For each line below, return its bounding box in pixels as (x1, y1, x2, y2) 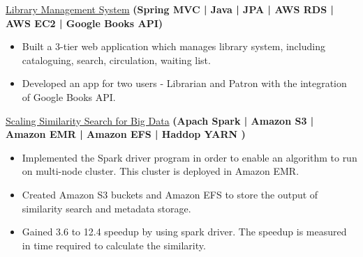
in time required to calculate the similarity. (22, 237, 206, 252)
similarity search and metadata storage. (22, 201, 191, 215)
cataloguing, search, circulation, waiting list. (22, 52, 211, 67)
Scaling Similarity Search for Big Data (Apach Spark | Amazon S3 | (6, 113, 314, 127)
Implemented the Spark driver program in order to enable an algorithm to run (22, 150, 357, 164)
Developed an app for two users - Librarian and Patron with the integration (22, 76, 347, 91)
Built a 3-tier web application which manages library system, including (22, 39, 325, 54)
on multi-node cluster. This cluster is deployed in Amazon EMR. (22, 164, 299, 178)
